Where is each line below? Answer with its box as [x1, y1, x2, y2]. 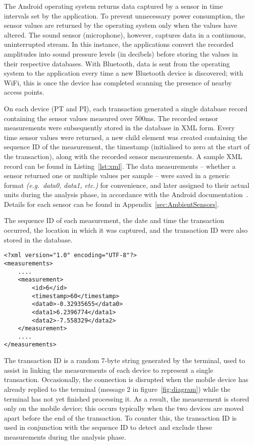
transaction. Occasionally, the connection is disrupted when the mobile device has [4, 374, 249, 384]
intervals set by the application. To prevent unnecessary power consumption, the [4, 10, 245, 20]
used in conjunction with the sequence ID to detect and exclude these [4, 422, 212, 432]
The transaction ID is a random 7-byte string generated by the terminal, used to [4, 355, 245, 365]
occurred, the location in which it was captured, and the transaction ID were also [4, 225, 248, 235]
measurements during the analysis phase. [4, 431, 127, 442]
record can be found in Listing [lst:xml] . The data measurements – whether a [4, 161, 236, 171]
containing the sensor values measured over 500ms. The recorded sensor [4, 113, 218, 123]
